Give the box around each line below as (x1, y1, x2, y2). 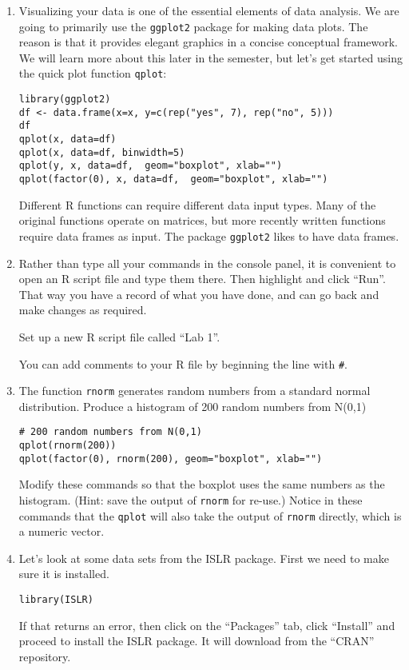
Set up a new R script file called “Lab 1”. (18, 328, 220, 345)
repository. (18, 648, 71, 664)
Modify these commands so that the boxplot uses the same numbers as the (18, 476, 385, 493)
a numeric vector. (18, 523, 105, 540)
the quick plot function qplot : (18, 65, 167, 82)
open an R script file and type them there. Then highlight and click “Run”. (18, 270, 386, 287)
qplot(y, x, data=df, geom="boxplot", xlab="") (18, 160, 283, 172)
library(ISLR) (18, 594, 93, 606)
